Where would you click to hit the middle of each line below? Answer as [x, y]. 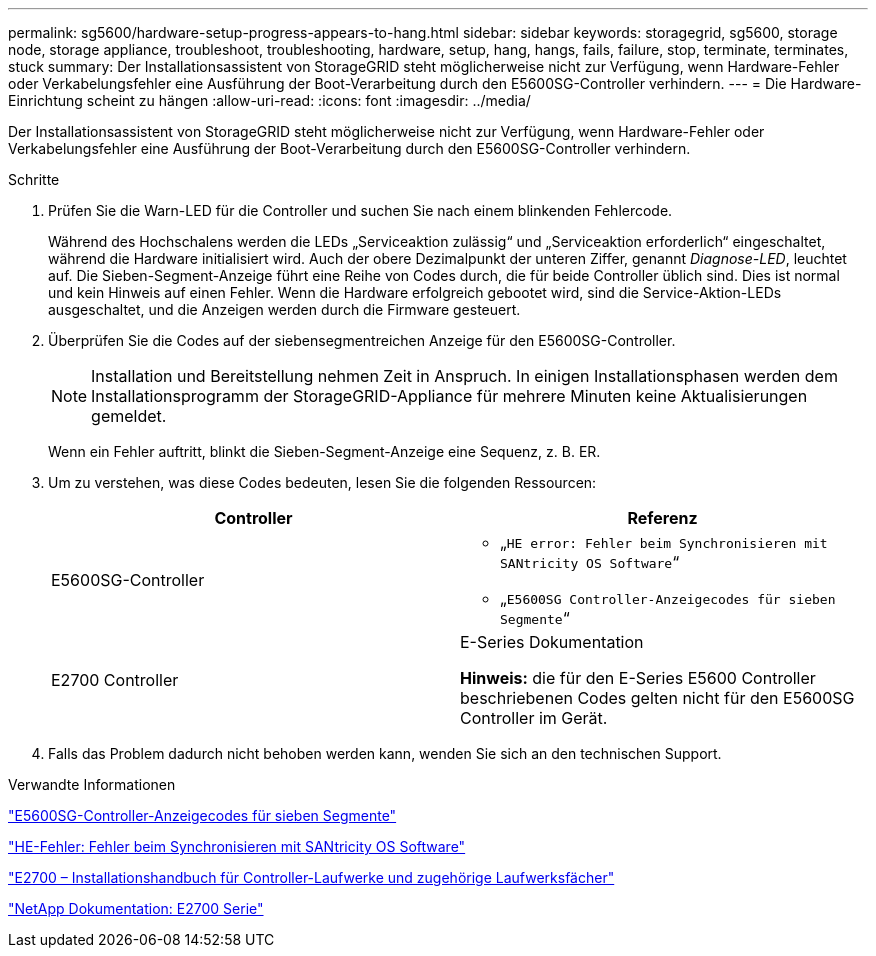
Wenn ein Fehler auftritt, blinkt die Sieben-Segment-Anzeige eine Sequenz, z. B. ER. [324, 451]
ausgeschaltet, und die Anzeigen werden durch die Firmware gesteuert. [284, 309]
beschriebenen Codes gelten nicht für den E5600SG [657, 698]
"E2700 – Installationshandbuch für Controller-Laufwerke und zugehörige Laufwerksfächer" [311, 877]
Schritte [34, 179]
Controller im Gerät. [534, 718]
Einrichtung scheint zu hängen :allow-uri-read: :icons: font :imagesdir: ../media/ [269, 100]
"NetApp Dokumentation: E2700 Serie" [136, 908]
